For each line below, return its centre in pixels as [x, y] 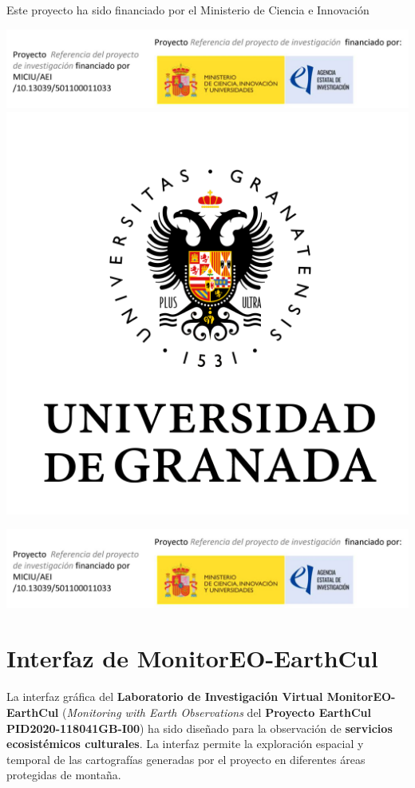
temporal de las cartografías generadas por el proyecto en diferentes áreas [186, 759]
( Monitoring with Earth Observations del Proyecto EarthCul [216, 712]
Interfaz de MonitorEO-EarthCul [192, 658]
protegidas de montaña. [64, 775]
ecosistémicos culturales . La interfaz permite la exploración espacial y [185, 744]
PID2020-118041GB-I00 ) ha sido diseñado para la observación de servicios [200, 728]
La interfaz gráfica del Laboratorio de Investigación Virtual [165, 696]
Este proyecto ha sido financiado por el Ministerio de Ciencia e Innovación [188, 10]
